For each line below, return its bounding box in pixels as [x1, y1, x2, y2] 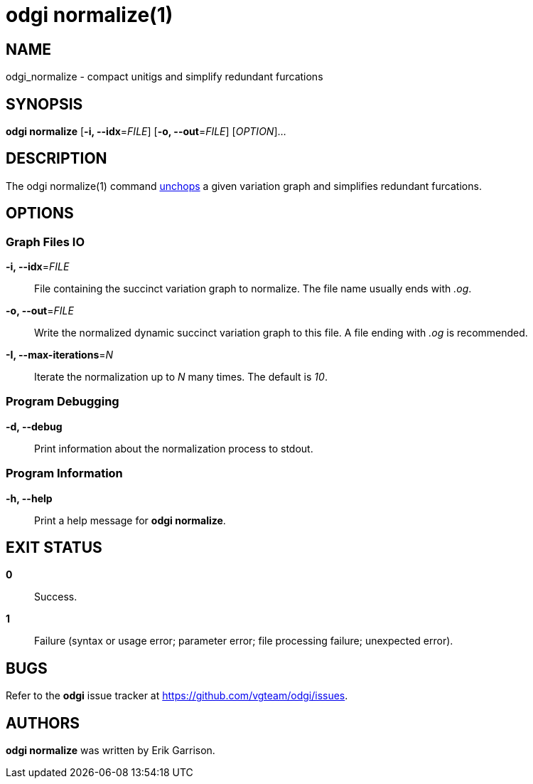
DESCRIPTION [6, 149, 107, 168]
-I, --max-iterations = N [6, 349, 114, 361]
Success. [34, 590, 77, 603]
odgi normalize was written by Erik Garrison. [6, 744, 215, 757]
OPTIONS [6, 204, 74, 223]
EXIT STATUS [6, 539, 102, 556]
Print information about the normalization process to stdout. [34, 442, 313, 455]
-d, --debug [6, 420, 63, 433]
